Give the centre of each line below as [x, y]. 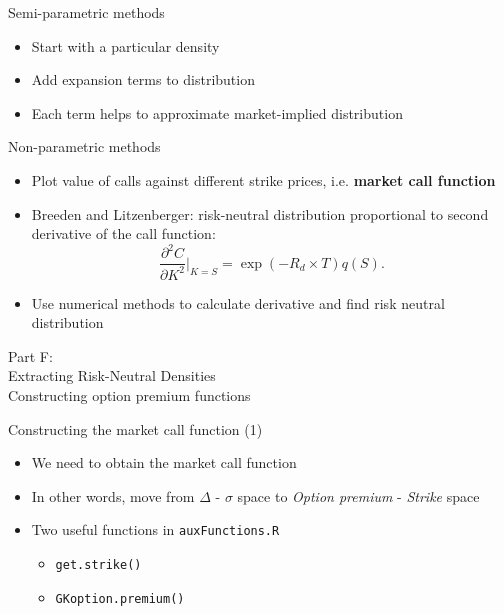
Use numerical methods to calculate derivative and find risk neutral [238, 302]
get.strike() [98, 565]
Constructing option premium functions [129, 395]
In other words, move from [113, 495]
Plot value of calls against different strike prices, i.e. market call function [263, 179]
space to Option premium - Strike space [358, 495]
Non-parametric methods [84, 146]
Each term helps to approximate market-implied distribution [217, 112]
